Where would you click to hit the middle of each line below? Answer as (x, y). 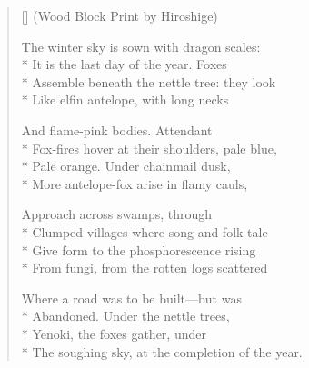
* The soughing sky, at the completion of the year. (162, 351)
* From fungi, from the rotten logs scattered (145, 268)
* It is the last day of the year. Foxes (124, 64)
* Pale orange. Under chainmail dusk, (126, 166)
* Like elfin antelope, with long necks (125, 99)
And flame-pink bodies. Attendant (117, 129)
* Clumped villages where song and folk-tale (145, 231)
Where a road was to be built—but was (131, 298)
